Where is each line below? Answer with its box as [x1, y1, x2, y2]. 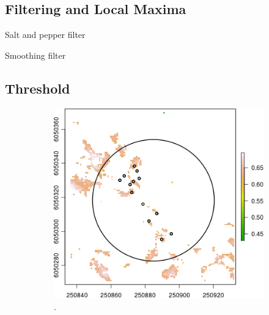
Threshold [5, 78, 70, 97]
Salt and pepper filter [5, 28, 86, 41]
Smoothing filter [5, 48, 66, 61]
